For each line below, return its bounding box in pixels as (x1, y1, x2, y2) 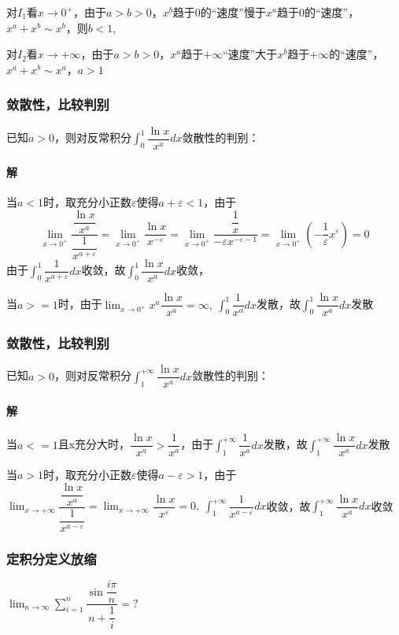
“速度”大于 (223, 46, 278, 62)
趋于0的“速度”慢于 (172, 4, 266, 20)
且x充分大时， (57, 436, 131, 452)
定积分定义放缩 (6, 548, 97, 568)
